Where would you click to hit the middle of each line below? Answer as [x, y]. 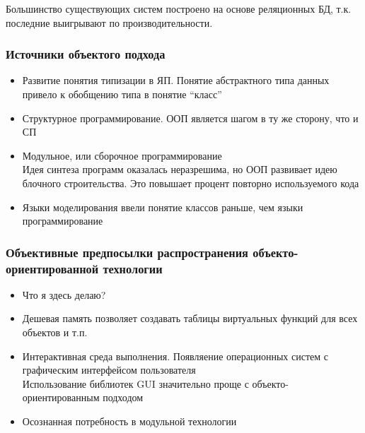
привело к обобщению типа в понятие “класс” [122, 94]
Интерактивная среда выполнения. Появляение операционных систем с [175, 356]
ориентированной [52, 268]
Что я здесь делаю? [64, 294]
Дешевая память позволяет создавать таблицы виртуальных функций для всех [190, 318]
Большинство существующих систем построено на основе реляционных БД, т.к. [179, 8]
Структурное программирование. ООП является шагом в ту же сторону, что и [190, 118]
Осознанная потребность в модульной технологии [129, 421]
